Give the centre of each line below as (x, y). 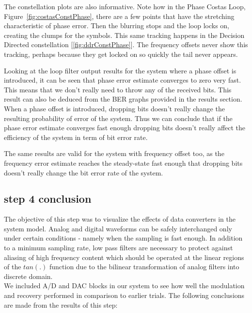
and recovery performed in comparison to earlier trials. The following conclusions (124, 295)
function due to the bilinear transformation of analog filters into (144, 267)
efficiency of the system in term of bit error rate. (76, 137)
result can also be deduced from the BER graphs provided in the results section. (123, 99)
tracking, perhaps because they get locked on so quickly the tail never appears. (121, 54)
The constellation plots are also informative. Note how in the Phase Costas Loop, (125, 6)
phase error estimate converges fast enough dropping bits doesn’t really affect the (125, 128)
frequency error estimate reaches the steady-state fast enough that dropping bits (123, 163)
